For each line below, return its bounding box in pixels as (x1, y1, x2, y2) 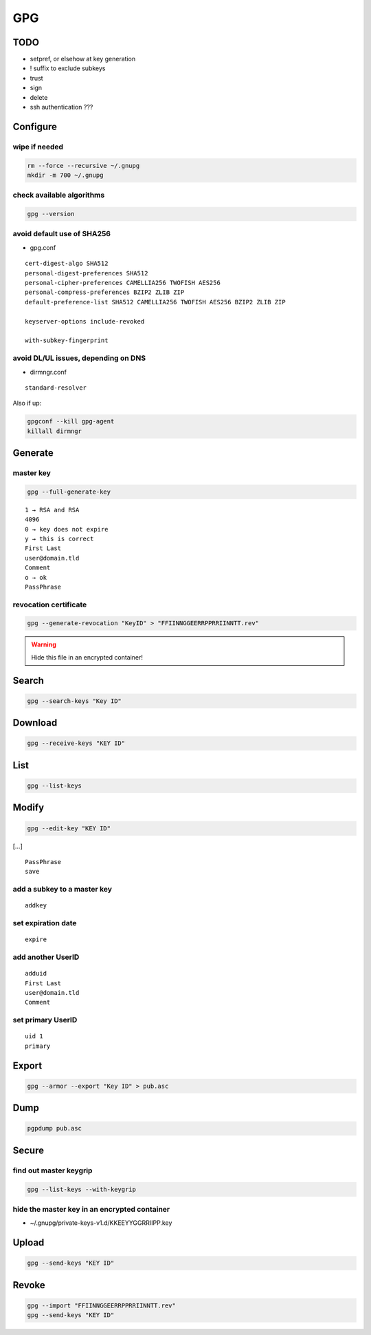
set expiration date (12, 918, 77, 928)
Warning (31, 640, 56, 649)
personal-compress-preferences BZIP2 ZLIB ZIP (25, 288, 185, 296)
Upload (12, 1237, 45, 1249)
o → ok (25, 574, 47, 581)
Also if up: (12, 399, 42, 408)
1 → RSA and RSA (25, 506, 80, 514)
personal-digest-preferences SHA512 (25, 269, 148, 277)
